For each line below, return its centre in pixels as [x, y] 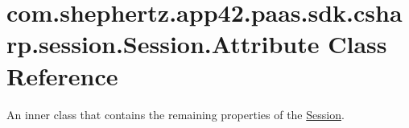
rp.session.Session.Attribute [163, 44]
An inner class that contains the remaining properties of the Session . [176, 114]
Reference [62, 75]
